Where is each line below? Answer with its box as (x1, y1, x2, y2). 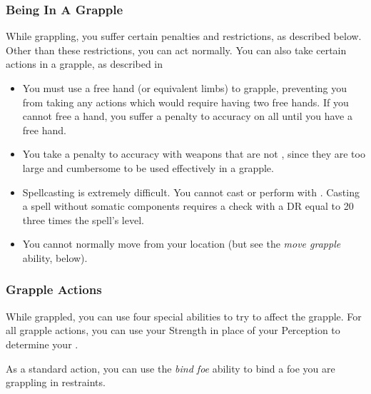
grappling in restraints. (6, 375, 106, 390)
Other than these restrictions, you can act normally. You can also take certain (6, 42, 347, 57)
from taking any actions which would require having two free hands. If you (22, 94, 349, 109)
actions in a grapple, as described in (6, 56, 163, 71)
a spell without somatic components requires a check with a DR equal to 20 (22, 198, 354, 213)
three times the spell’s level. (22, 212, 144, 227)
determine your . (6, 336, 78, 351)
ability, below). (22, 250, 88, 265)
